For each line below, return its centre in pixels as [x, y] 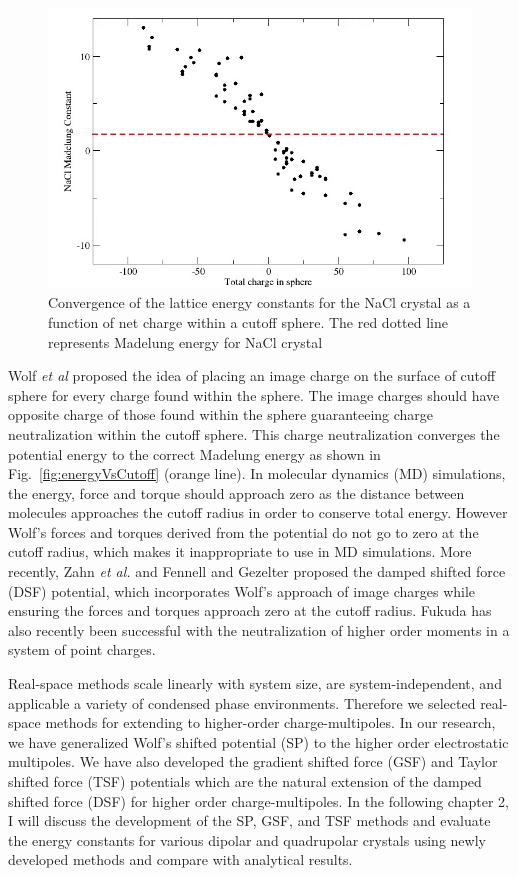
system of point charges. [82, 649]
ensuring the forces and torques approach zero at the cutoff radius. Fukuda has [250, 610]
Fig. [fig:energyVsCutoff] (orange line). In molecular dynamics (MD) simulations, [257, 473]
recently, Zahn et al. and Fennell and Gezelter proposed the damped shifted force [257, 571]
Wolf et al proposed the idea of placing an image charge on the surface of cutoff [252, 375]
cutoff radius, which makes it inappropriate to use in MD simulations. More [240, 551]
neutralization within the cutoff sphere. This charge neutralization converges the [254, 433]
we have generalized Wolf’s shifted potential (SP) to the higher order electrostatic [258, 741]
